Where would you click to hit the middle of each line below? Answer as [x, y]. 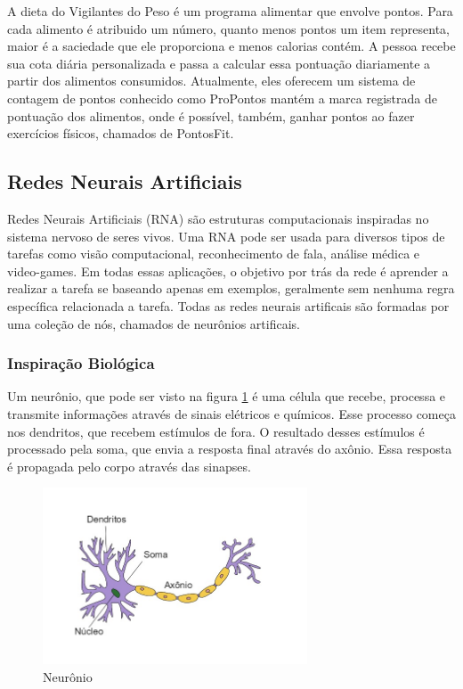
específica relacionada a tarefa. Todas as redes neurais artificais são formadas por [228, 305]
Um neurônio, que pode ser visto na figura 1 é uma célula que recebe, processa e [227, 396]
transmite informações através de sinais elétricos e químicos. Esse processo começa [231, 413]
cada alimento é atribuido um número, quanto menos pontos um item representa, [228, 28]
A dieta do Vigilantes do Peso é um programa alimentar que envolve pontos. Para [230, 11]
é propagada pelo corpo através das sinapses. [129, 466]
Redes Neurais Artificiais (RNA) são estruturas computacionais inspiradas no [218, 218]
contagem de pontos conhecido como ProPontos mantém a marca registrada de [222, 98]
